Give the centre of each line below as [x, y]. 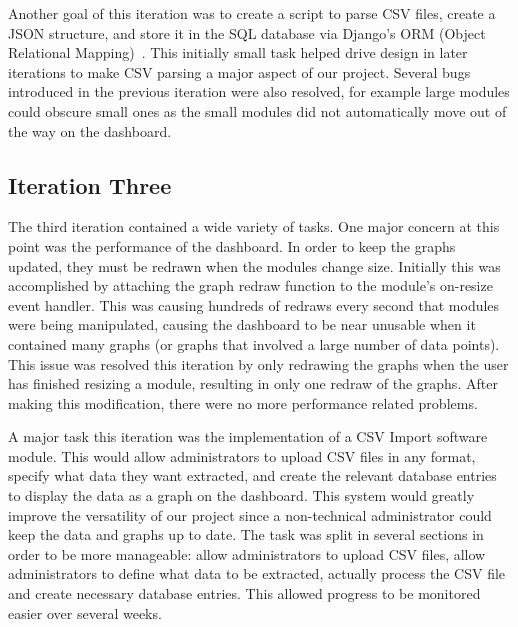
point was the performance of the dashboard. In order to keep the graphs [232, 245]
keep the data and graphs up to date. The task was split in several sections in [246, 534]
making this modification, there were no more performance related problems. [243, 402]
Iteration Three [90, 184]
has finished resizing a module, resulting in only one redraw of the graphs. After [253, 383]
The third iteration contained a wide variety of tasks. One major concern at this [254, 226]
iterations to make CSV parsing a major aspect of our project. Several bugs [239, 71]
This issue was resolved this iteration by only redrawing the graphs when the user [258, 363]
